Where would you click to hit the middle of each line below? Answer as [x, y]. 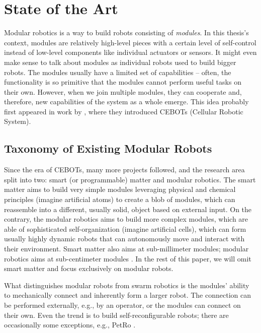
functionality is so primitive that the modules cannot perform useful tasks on [123, 82]
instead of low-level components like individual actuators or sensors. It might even [130, 52]
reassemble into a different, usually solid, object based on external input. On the [128, 209]
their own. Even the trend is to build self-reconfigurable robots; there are [116, 315]
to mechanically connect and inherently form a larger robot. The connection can [127, 295]
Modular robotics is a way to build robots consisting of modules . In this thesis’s [126, 32]
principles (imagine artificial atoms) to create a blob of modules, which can [120, 199]
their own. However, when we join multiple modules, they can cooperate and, [123, 91]
